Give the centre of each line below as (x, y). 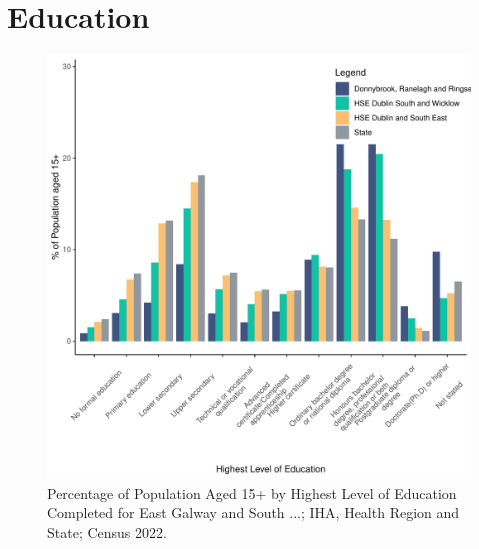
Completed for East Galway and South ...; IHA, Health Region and (253, 512)
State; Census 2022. (107, 531)
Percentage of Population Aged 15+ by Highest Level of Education (252, 492)
